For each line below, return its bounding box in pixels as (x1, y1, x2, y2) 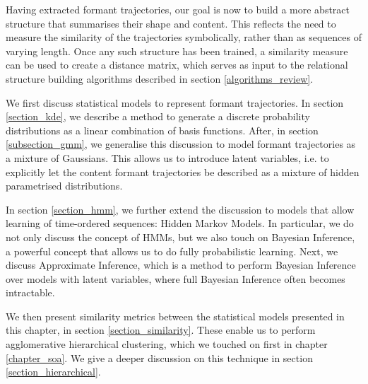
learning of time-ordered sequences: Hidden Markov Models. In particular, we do (6, 216, 354, 231)
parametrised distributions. (6, 178, 123, 193)
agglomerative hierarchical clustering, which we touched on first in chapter (6, 337, 328, 351)
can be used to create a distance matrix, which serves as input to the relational (6, 57, 348, 72)
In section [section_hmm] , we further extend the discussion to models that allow (6, 202, 355, 216)
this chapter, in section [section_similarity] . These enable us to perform (6, 322, 316, 337)
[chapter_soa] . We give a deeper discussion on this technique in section (6, 350, 313, 365)
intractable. (6, 285, 55, 300)
